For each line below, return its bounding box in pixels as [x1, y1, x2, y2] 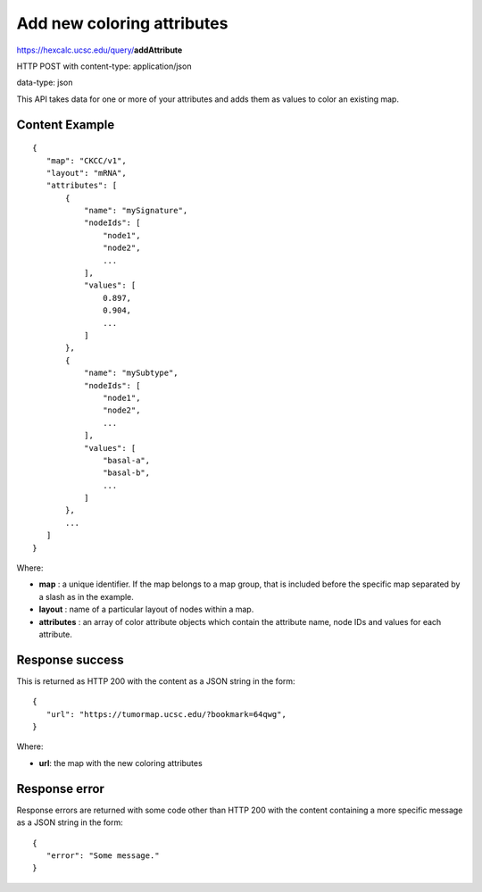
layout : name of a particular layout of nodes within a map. [38, 604, 254, 615]
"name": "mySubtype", [83, 368, 179, 379]
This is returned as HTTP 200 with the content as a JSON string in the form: [16, 675, 295, 687]
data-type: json [16, 77, 73, 88]
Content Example [16, 117, 115, 132]
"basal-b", [103, 468, 151, 478]
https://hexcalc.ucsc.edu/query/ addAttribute [16, 45, 183, 55]
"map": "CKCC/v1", [46, 155, 127, 165]
